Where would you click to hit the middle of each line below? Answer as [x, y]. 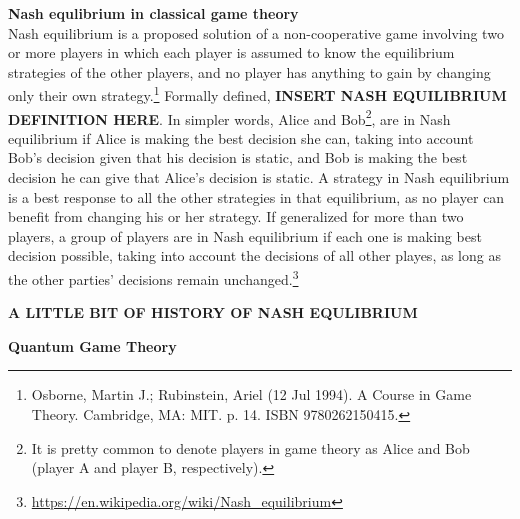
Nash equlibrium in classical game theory [153, 13]
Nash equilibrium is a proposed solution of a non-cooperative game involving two [256, 32]
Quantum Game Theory [92, 345]
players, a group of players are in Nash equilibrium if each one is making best [245, 235]
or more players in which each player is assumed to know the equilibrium [231, 52]
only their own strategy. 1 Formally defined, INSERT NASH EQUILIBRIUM [257, 94]
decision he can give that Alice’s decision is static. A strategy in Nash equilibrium [259, 177]
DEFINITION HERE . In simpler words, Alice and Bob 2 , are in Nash [229, 117]
